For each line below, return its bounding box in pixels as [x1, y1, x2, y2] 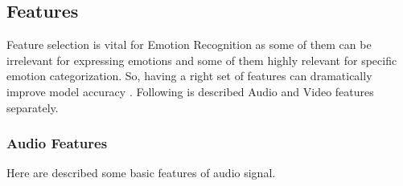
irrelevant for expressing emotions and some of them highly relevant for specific [6, 51, 397, 68]
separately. [6, 99, 59, 115]
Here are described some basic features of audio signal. [6, 164, 276, 181]
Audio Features [6, 133, 108, 153]
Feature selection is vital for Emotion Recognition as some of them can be [6, 36, 372, 53]
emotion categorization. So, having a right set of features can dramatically [6, 67, 372, 84]
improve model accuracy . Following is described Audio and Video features [6, 83, 374, 99]
